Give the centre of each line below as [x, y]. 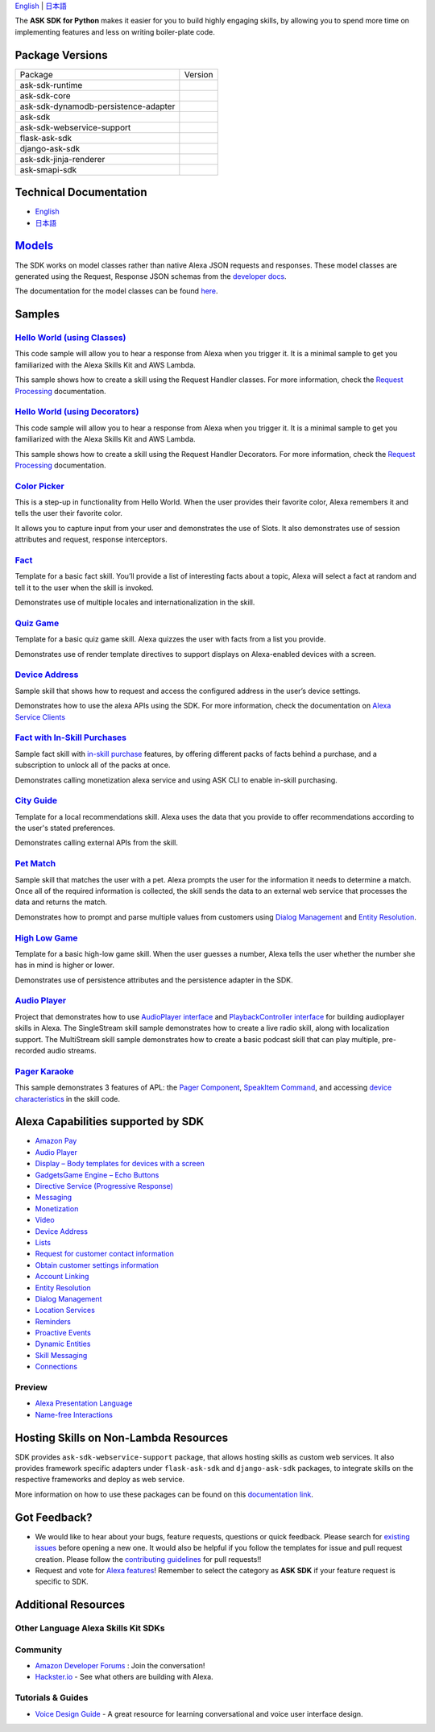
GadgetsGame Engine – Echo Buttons [97, 1175]
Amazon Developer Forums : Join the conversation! [120, 1666]
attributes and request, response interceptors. [91, 539]
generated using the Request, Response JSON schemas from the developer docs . [151, 276]
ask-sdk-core [46, 95]
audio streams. [72, 1051]
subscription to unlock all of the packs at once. [93, 765]
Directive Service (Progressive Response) [104, 1186]
